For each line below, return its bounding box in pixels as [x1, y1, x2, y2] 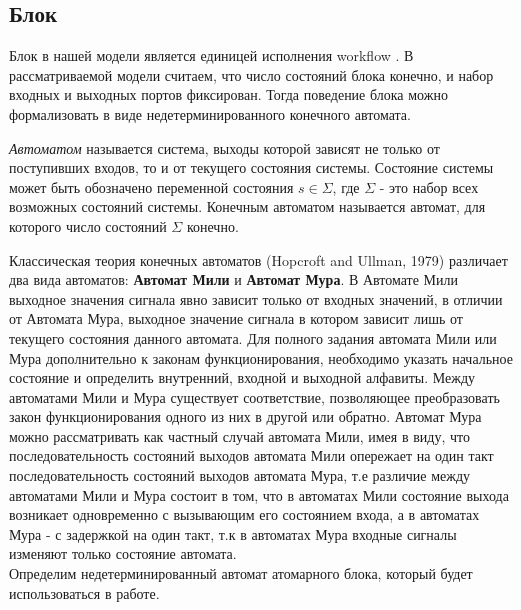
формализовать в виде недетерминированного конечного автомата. [9, 103, 411, 124]
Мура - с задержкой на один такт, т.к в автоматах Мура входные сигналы [9, 523, 457, 544]
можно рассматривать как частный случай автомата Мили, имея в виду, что [9, 425, 470, 446]
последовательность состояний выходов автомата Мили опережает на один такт [9, 445, 494, 466]
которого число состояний [9, 215, 167, 236]
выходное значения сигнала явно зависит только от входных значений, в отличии [9, 288, 503, 309]
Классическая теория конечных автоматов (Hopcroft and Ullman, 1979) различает [9, 249, 508, 270]
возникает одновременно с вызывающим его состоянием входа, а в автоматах [9, 504, 480, 525]
